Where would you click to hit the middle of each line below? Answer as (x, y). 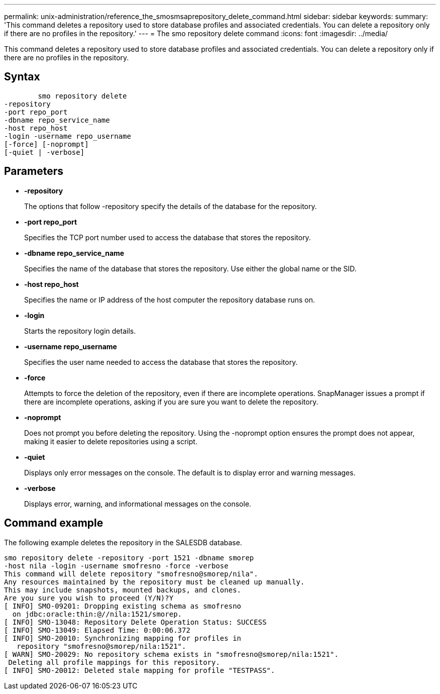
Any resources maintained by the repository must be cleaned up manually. (154, 582)
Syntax (22, 77)
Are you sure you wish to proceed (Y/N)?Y (89, 598)
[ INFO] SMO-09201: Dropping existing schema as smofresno (123, 606)
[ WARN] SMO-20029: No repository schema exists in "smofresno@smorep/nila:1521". (171, 654)
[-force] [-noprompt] (46, 144)
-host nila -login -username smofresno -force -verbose (116, 566)
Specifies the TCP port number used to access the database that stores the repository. (168, 237)
